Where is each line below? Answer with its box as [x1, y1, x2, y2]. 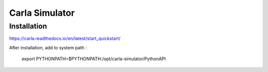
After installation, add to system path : [9, 44, 87, 50]
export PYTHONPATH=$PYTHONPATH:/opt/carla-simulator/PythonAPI [21, 56, 166, 62]
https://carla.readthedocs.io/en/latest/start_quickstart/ [9, 36, 121, 41]
